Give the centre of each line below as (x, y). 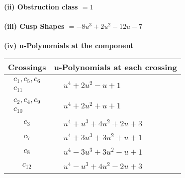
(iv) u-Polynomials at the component (69, 45)
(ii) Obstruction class (41, 6)
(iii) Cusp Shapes (34, 26)
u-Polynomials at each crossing (115, 67)
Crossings (27, 67)
